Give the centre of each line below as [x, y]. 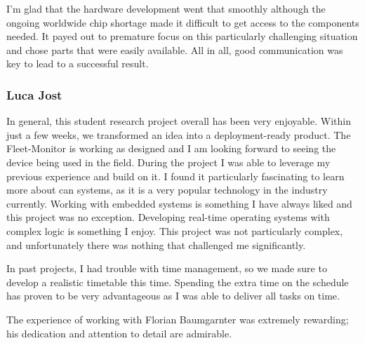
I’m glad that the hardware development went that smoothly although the [166, 8]
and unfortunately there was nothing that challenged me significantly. [156, 244]
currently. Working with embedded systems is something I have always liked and [179, 203]
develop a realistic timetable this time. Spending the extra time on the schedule [178, 282]
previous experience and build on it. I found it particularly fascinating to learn [175, 176]
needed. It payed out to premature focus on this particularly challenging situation [182, 36]
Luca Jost [34, 94]
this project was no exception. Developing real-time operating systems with [168, 217]
